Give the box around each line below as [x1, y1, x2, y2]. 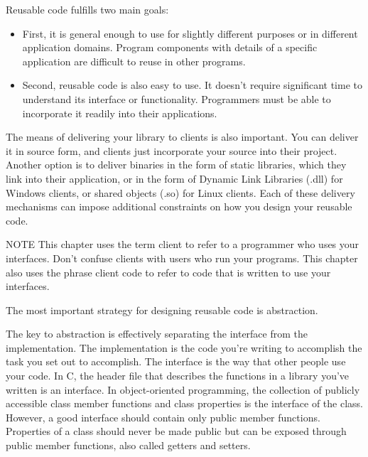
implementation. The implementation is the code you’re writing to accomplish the [6, 340, 362, 355]
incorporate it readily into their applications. [22, 105, 217, 120]
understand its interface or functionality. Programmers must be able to [22, 91, 331, 106]
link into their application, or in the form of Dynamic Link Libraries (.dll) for [6, 171, 343, 186]
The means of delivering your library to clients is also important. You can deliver [6, 129, 359, 144]
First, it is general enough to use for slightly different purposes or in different [22, 26, 358, 41]
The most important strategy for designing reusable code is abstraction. [6, 302, 318, 317]
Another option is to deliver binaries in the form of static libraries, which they [6, 157, 347, 172]
